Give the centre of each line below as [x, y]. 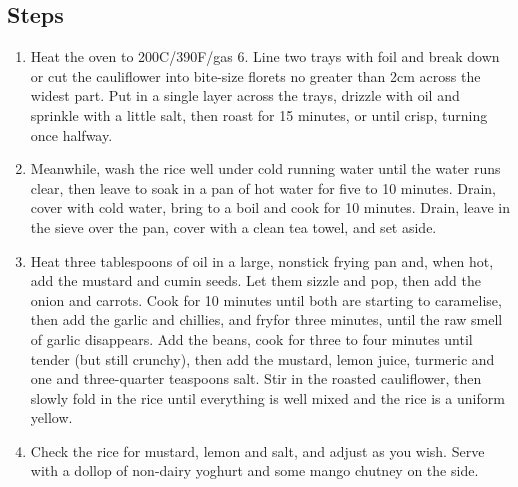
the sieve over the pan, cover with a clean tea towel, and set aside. [233, 226]
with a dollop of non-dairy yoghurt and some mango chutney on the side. [254, 470]
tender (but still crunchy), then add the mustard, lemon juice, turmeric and [262, 358]
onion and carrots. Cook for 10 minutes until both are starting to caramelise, [266, 299]
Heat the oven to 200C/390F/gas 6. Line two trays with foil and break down [265, 56]
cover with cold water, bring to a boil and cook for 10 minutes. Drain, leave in [270, 207]
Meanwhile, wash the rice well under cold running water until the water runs [265, 168]
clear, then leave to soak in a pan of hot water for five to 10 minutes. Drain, [263, 187]
